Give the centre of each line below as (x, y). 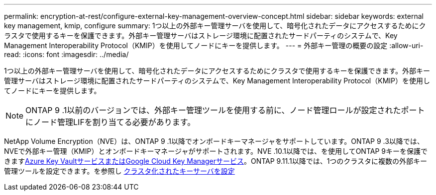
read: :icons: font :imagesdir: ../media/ (66, 54)
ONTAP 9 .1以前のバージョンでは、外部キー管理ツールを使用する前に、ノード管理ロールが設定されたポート (225, 110)
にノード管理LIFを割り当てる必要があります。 (110, 122)
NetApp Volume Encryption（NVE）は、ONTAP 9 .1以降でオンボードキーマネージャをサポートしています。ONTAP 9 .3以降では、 (214, 141)
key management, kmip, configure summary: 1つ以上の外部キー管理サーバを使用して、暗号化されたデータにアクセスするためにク (215, 26)
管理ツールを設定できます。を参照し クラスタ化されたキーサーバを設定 (119, 171)
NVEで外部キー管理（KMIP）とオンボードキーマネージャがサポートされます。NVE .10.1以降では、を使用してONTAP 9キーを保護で (216, 151)
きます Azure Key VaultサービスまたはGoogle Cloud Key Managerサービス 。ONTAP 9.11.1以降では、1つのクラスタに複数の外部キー (216, 161)
